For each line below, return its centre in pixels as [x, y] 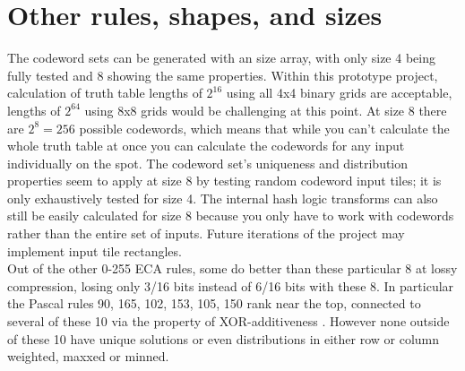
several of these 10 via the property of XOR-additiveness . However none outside [228, 321]
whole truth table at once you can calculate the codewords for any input [206, 146]
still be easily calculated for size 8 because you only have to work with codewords [231, 216]
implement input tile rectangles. [95, 250]
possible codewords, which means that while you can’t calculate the [264, 128]
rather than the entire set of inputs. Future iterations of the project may [206, 233]
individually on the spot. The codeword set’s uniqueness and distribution [208, 163]
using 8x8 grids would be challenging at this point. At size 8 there [266, 110]
